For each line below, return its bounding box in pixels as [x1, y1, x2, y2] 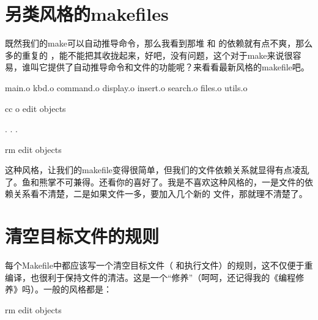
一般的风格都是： [43, 283, 112, 296]
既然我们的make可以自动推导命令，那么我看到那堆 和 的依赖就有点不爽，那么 [5, 37, 313, 50]
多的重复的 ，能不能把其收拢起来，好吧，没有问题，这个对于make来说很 [5, 48, 293, 61]
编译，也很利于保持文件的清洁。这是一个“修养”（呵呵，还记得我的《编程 [5, 270, 296, 283]
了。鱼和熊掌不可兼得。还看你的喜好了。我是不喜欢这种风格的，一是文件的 [5, 175, 305, 188]
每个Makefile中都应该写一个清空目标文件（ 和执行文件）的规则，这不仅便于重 [5, 259, 313, 272]
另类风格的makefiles [5, 1, 169, 26]
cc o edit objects [5, 102, 66, 114]
